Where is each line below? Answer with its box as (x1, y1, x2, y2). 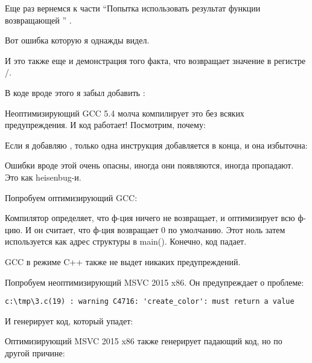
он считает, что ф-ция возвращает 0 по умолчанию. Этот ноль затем (34, 223, 285, 236)
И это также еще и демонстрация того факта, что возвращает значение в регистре (5, 54, 306, 66)
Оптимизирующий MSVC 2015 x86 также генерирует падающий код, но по (5, 335, 282, 347)
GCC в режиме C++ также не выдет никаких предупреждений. (5, 255, 241, 268)
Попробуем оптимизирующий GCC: (5, 191, 138, 204)
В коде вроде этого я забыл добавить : (5, 86, 145, 98)
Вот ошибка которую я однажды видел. (5, 34, 150, 47)
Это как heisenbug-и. (5, 170, 81, 183)
